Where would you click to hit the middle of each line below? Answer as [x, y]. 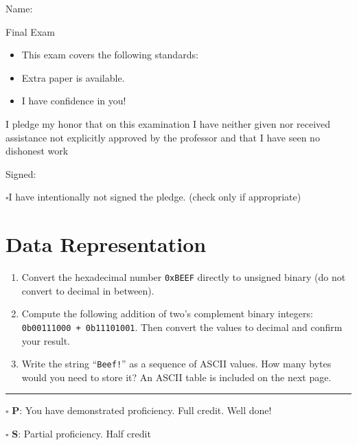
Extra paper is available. [73, 77]
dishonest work [37, 151]
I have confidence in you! [74, 101]
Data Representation [106, 244]
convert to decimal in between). [88, 290]
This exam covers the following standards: [110, 55]
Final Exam [30, 31]
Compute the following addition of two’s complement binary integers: [167, 313]
